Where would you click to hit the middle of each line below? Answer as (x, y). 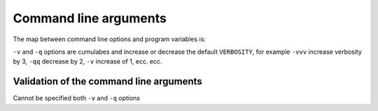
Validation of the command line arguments (107, 81)
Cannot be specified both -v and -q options (76, 98)
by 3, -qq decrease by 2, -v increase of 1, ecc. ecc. (87, 61)
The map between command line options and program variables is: (110, 39)
